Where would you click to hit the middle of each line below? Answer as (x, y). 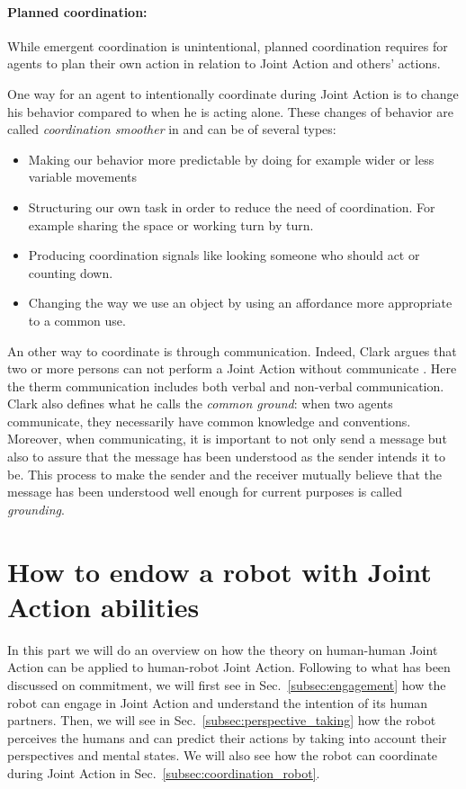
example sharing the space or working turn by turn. (171, 224)
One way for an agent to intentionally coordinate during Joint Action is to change (233, 93)
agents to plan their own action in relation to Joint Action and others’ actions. (224, 63)
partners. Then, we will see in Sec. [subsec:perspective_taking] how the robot (222, 720)
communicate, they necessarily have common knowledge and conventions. (209, 421)
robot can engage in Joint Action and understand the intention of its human (218, 702)
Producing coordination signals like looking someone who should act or (224, 255)
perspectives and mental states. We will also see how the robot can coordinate (223, 755)
